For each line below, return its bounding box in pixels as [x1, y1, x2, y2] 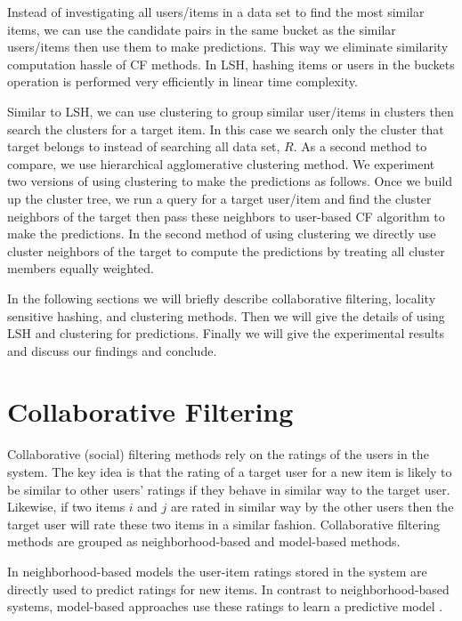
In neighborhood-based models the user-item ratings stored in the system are [7, 561, 427, 580]
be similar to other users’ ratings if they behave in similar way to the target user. [7, 480, 450, 498]
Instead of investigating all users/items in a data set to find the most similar [7, 3, 425, 20]
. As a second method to [293, 137, 427, 156]
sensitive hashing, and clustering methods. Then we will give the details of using [7, 306, 445, 325]
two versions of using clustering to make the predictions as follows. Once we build [7, 172, 452, 190]
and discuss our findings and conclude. [7, 341, 217, 359]
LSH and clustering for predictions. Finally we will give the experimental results [7, 324, 444, 343]
